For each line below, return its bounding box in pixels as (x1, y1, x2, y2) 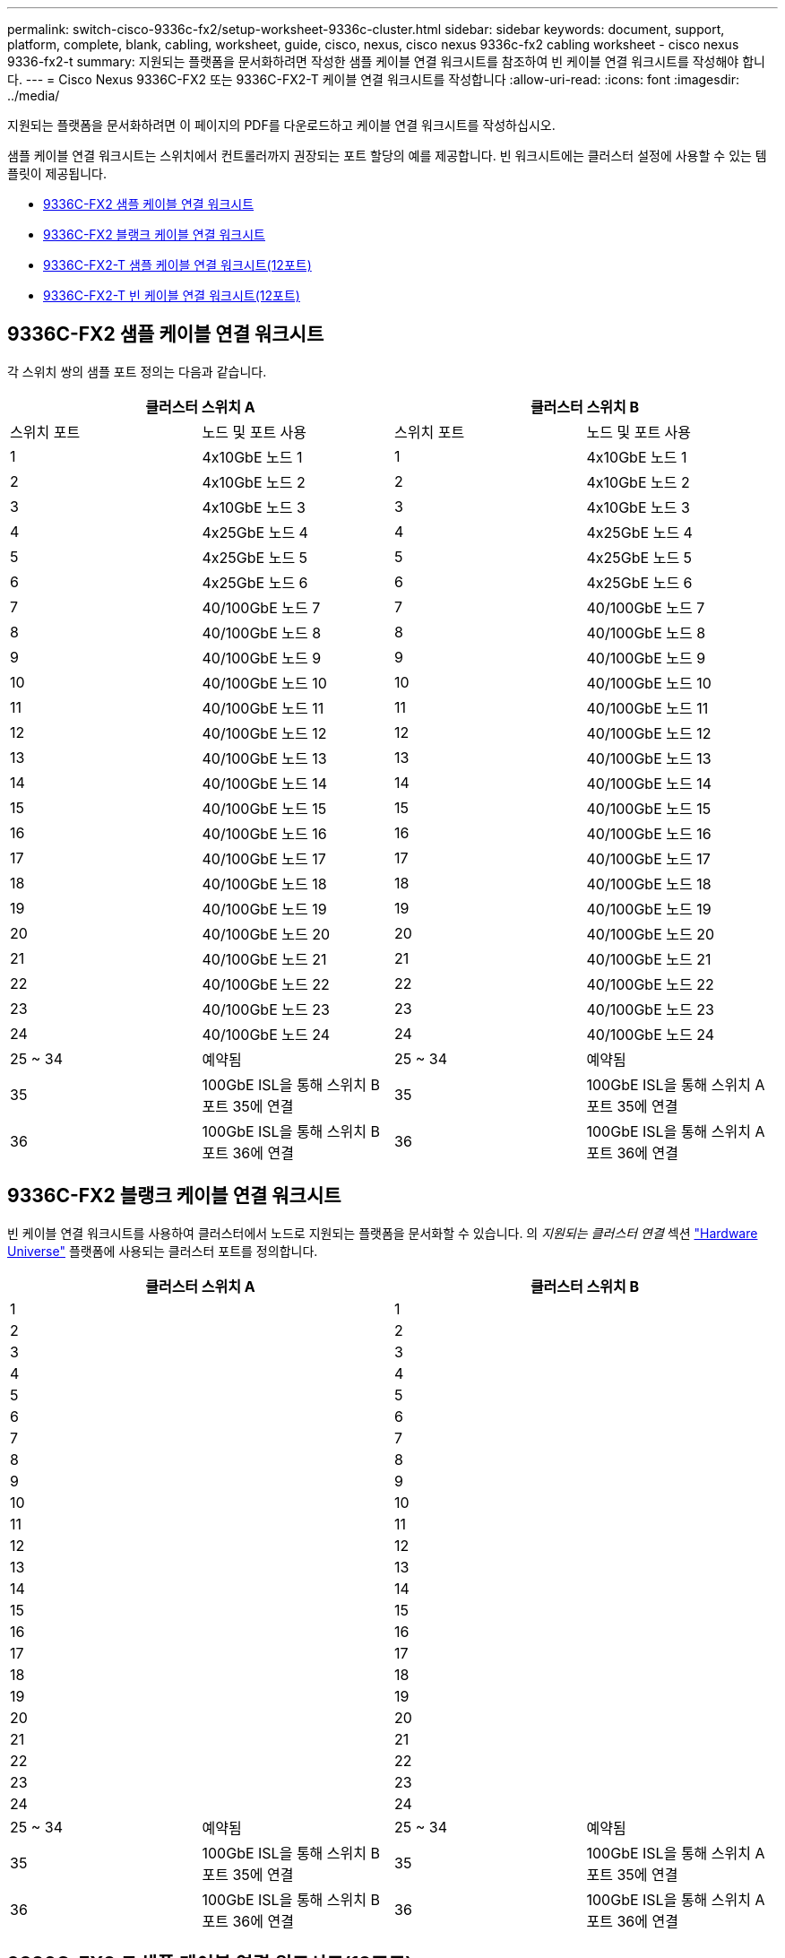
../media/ (7, 88, 60, 103)
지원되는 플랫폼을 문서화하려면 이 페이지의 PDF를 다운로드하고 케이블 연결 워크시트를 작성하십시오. (7, 117, 556, 133)
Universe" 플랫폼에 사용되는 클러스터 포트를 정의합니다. (7, 1243, 318, 1259)
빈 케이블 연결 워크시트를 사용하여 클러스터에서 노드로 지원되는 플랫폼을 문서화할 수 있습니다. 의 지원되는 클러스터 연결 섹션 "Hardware (7, 1225, 758, 1241)
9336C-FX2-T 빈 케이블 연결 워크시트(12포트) (43, 288, 300, 303)
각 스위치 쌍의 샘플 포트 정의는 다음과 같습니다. (7, 363, 267, 379)
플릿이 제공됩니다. (7, 166, 108, 181)
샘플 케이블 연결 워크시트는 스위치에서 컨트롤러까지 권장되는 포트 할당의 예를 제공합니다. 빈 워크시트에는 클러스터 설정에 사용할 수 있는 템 (7, 148, 767, 163)
